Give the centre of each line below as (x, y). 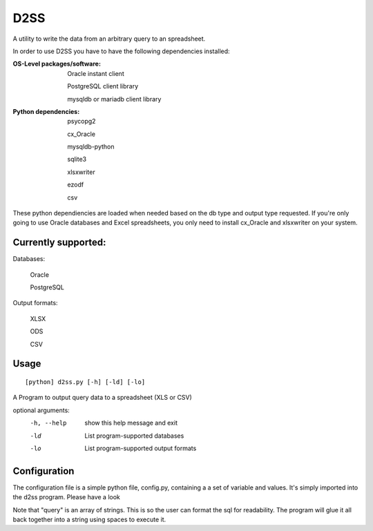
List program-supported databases (134, 436)
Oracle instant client (96, 73)
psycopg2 (82, 122)
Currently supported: (59, 243)
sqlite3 (77, 160)
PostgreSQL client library (103, 86)
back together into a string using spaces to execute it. (89, 520)
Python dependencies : (46, 111)
